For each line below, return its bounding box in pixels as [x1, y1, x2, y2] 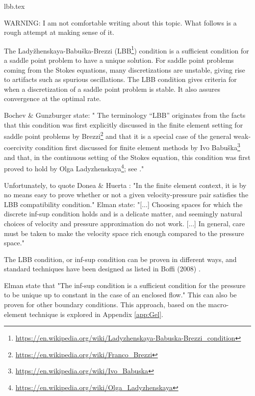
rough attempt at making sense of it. [4, 27, 114, 37]
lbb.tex [4, 1, 25, 11]
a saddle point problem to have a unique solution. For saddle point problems [4, 55, 234, 65]
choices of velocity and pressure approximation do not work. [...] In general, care [4, 218, 245, 228]
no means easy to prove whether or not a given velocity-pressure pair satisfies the [4, 189, 249, 200]
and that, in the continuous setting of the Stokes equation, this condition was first [4, 152, 251, 162]
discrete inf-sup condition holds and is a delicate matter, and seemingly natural [4, 209, 242, 219]
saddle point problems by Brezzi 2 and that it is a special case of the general [4, 130, 231, 141]
